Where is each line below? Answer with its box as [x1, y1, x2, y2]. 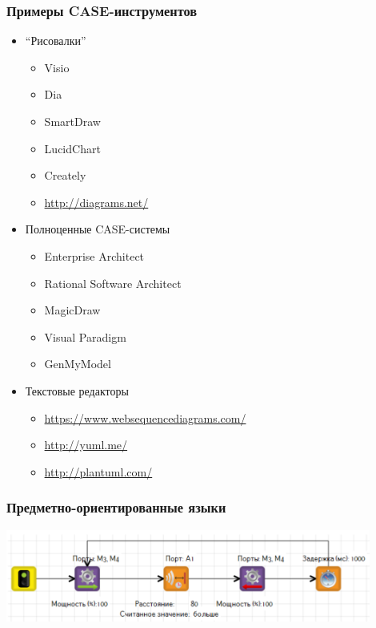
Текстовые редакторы [25, 382, 129, 399]
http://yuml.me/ [44, 436, 128, 453]
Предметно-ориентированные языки [6, 497, 226, 517]
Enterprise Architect [44, 247, 145, 264]
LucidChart [44, 140, 101, 156]
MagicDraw [44, 302, 101, 318]
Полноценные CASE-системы [25, 221, 170, 237]
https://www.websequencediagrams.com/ [44, 409, 246, 426]
